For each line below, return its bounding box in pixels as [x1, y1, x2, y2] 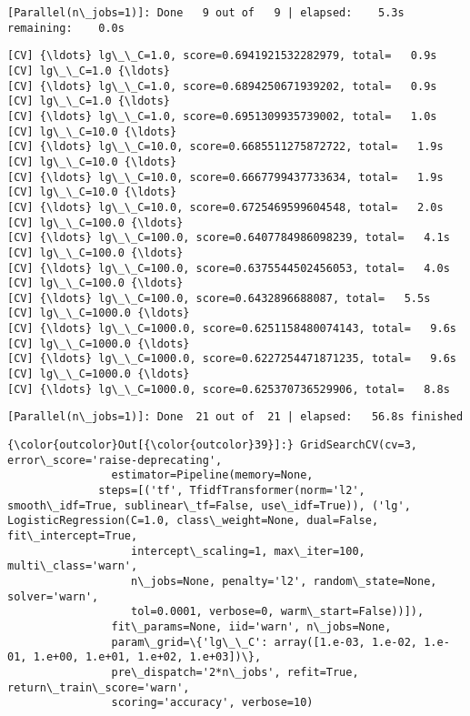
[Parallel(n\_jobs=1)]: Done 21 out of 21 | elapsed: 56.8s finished [7, 410, 464, 424]
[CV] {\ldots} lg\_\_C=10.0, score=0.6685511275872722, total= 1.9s [7, 140, 444, 154]
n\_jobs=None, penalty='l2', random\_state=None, [131, 574, 437, 588]
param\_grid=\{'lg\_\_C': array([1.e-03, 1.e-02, [111, 635, 418, 649]
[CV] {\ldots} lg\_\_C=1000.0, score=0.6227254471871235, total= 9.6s [7, 352, 456, 366]
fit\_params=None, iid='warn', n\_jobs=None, [111, 620, 392, 633]
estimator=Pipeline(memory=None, [111, 469, 314, 482]
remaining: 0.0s [7, 21, 125, 35]
